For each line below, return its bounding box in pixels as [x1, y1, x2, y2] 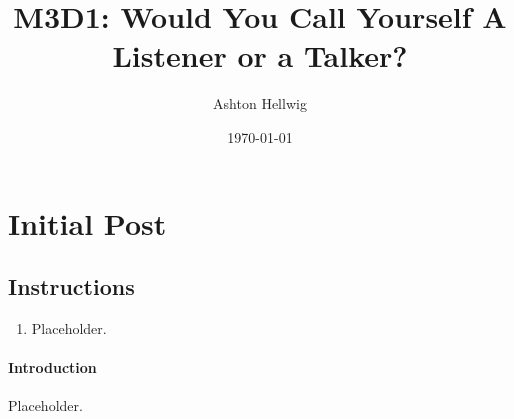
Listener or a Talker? [112, 35, 408, 76]
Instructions [8, 271, 135, 302]
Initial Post [8, 202, 167, 243]
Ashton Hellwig [213, 93, 307, 114]
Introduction [8, 357, 97, 378]
